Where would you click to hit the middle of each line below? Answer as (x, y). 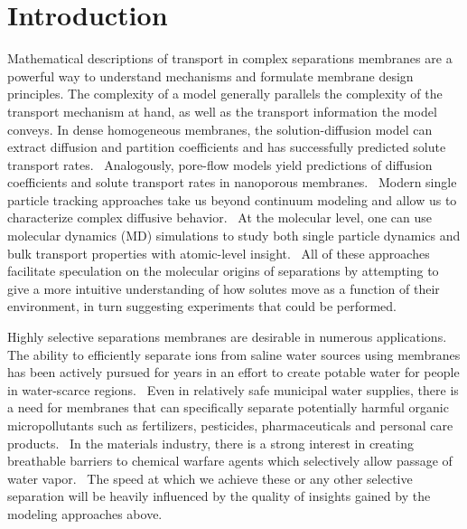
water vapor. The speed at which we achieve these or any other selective (210, 478)
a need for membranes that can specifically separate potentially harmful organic (228, 407)
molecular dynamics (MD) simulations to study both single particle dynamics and (234, 236)
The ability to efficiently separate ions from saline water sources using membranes (234, 354)
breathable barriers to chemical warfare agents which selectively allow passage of (230, 461)
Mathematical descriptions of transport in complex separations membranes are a (230, 58)
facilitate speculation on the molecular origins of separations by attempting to (223, 271)
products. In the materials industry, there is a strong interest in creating (210, 443)
